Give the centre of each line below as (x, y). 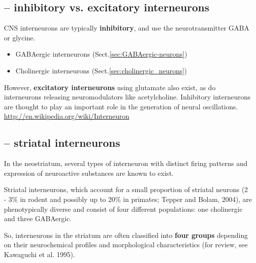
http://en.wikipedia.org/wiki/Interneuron (67, 116)
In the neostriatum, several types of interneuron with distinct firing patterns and (126, 163)
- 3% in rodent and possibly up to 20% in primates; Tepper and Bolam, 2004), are (128, 199)
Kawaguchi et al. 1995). (40, 254)
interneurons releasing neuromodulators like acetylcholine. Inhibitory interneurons (127, 97)
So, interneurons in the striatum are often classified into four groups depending (126, 235)
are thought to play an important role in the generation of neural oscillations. (121, 106)
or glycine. (20, 37)
